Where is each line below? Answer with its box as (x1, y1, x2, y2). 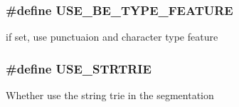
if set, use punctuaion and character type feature (6, 29, 218, 44)
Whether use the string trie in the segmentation (6, 88, 214, 103)
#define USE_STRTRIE (6, 59, 152, 77)
